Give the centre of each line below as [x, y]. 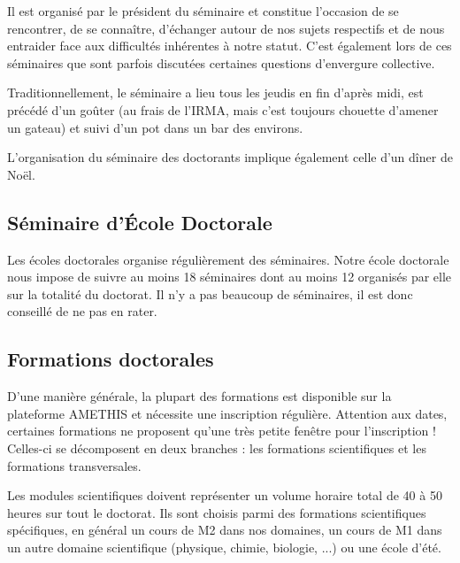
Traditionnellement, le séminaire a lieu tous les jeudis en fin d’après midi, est [215, 93]
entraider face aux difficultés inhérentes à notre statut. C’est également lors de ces [230, 46]
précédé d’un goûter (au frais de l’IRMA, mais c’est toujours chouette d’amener [223, 109]
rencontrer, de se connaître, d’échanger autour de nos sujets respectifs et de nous [226, 28]
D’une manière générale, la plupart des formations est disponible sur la [199, 396]
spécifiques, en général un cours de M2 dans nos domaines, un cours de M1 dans [225, 530]
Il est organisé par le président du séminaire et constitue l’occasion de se [203, 11]
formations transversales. [74, 465]
